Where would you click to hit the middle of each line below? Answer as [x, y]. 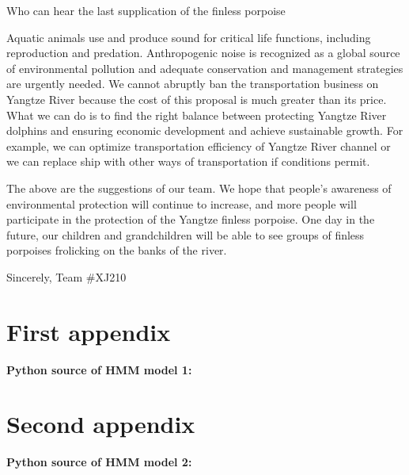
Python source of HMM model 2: [99, 462]
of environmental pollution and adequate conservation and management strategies [205, 68]
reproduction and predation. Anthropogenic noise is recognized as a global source [203, 53]
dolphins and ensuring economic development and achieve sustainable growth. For [205, 130]
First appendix [89, 331]
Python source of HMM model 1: [99, 369]
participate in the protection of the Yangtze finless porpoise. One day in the [191, 219]
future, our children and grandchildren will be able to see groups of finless [186, 234]
